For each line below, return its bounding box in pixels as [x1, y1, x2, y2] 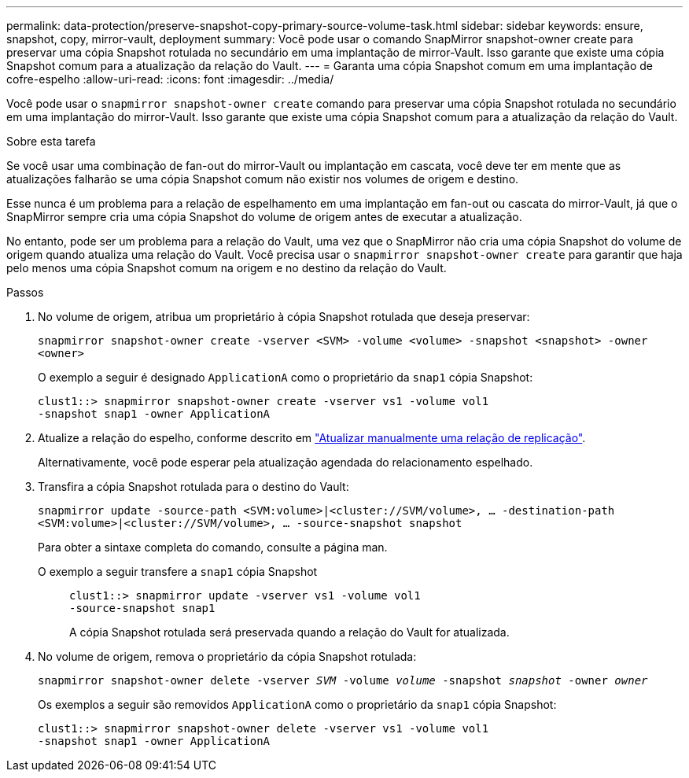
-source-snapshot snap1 [69, 602, 216, 614]
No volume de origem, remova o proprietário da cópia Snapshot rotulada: [38, 650, 417, 663]
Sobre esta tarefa [6, 135, 96, 148]
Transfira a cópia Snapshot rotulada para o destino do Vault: [38, 480, 349, 493]
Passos [6, 286, 44, 299]
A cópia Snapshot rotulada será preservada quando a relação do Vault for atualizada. [69, 625, 510, 639]
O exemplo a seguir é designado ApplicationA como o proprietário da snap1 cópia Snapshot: [38, 371, 533, 384]
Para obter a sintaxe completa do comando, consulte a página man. [38, 540, 388, 554]
